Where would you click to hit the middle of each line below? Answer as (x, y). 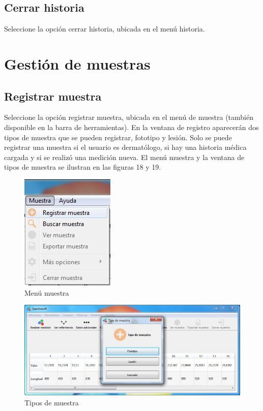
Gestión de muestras (77, 63)
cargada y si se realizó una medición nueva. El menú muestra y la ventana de (124, 157)
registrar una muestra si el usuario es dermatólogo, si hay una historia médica (125, 147)
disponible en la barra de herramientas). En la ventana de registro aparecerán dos (131, 127)
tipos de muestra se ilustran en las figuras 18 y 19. (83, 167)
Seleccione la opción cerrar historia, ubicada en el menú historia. (105, 29)
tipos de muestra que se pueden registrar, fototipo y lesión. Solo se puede (118, 137)
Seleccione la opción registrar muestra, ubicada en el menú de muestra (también (129, 117)
